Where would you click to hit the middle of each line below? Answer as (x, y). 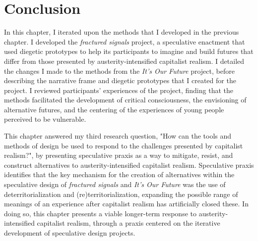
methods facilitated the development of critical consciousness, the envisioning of (125, 100)
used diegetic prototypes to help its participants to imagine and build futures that (129, 51)
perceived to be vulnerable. (45, 119)
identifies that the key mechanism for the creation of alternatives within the (119, 174)
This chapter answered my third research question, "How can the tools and (118, 136)
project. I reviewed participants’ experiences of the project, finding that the (119, 90)
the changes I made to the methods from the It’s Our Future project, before (119, 71)
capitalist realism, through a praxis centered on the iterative (129, 223)
